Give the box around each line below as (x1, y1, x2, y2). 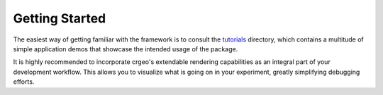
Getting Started (13, 11, 106, 26)
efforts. (13, 77, 35, 86)
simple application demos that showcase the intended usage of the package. (13, 44, 238, 53)
